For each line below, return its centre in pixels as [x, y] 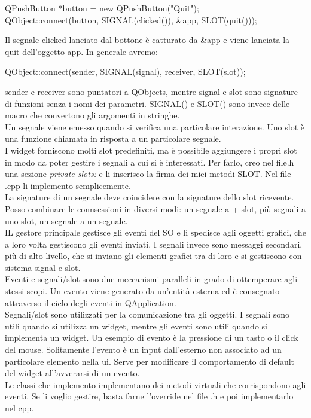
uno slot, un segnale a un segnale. [66, 220]
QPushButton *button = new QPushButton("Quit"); [102, 8]
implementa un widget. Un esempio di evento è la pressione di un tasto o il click [152, 338]
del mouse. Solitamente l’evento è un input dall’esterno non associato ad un [143, 350]
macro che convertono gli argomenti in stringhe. [92, 115]
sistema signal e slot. [43, 267]
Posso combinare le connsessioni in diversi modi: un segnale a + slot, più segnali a [155, 208]
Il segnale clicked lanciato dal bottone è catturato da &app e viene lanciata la [147, 40]
